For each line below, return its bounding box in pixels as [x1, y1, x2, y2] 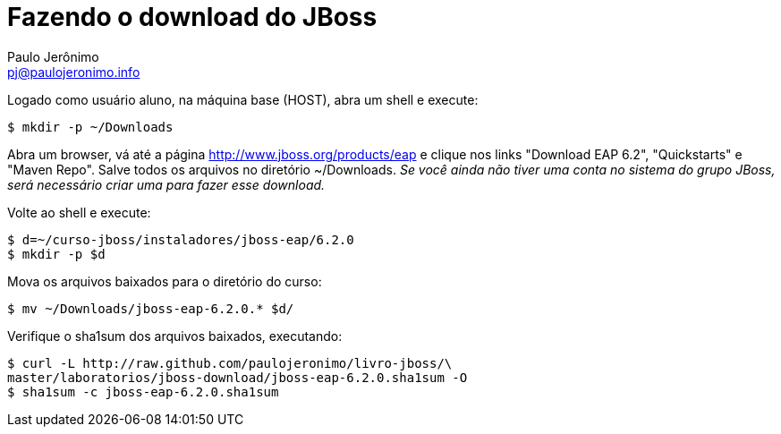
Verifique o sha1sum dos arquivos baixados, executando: [7, 328, 343, 344]
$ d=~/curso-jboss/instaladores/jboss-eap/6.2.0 [7, 232, 354, 247]
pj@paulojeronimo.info [7, 64, 140, 80]
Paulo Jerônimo [7, 48, 99, 64]
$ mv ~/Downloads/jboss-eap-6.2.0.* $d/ [7, 301, 294, 316]
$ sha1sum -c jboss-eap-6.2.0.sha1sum [7, 384, 279, 399]
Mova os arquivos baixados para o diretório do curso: [7, 273, 322, 289]
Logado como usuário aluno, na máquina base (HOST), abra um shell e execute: [7, 91, 479, 107]
